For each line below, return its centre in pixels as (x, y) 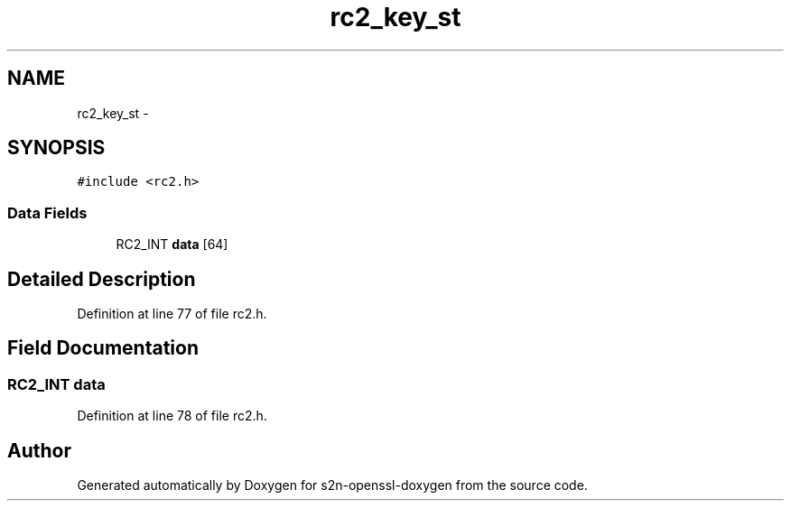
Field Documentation (103, 348)
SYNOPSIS (56, 148)
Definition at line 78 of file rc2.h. (172, 416)
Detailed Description (102, 279)
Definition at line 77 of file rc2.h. (172, 314)
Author (39, 450)
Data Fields (47, 212)
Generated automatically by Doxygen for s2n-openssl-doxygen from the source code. (332, 485)
